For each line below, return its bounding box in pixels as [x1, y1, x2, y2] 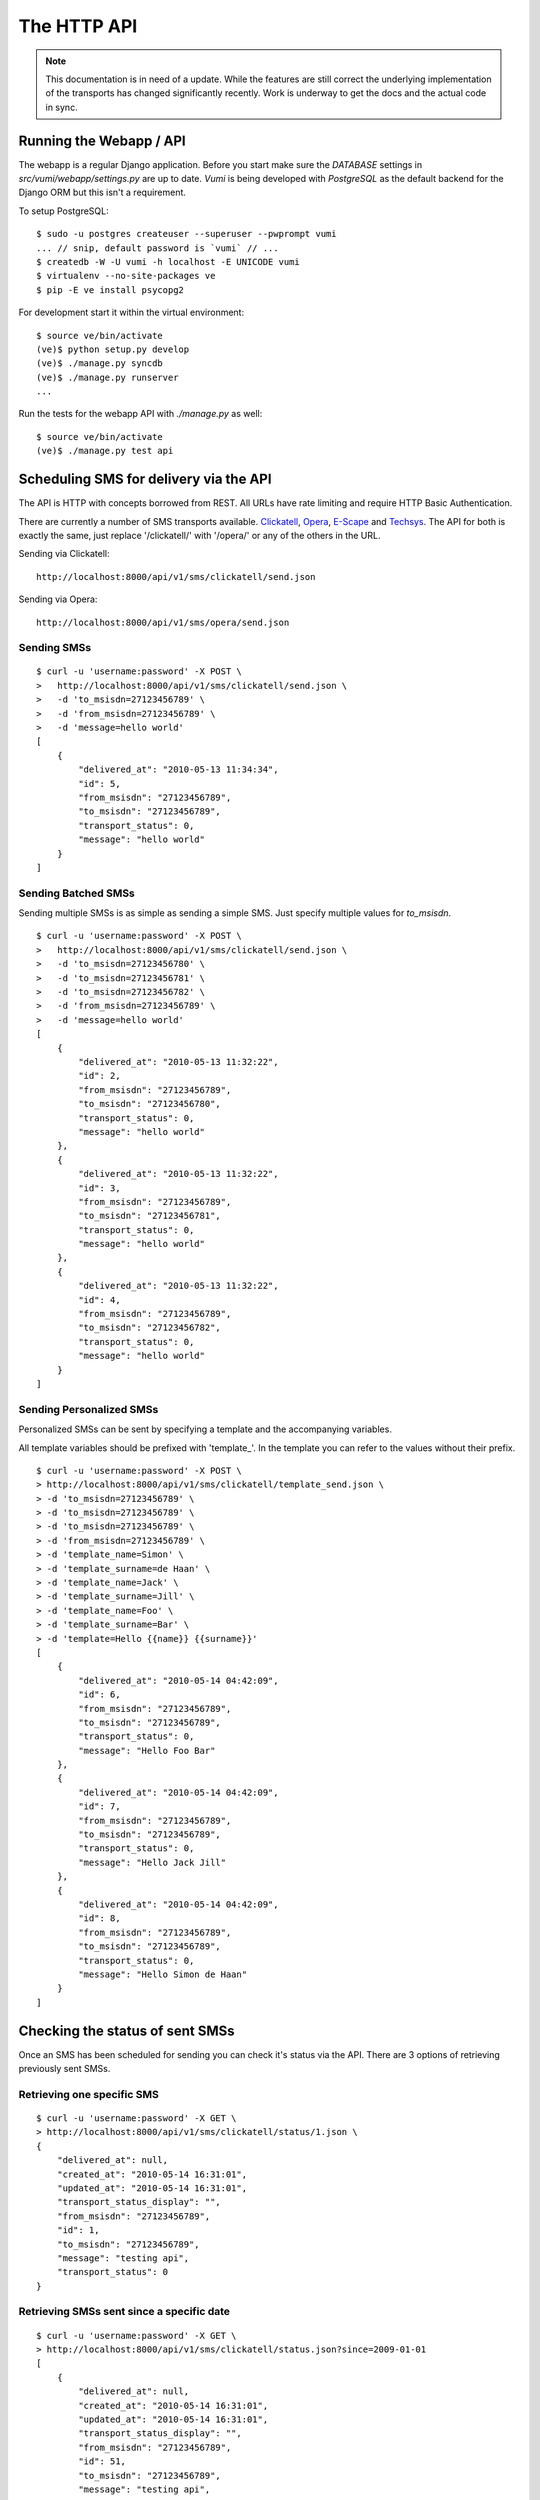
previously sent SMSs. [18, 2063, 111, 2075]
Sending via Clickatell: [18, 548, 110, 560]
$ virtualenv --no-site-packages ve [36, 270, 216, 282]
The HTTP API [18, 15, 138, 37]
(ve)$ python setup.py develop [36, 343, 190, 355]
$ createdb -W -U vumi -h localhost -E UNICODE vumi [36, 256, 300, 267]
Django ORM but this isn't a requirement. [18, 186, 187, 199]
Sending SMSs [18, 641, 92, 655]
